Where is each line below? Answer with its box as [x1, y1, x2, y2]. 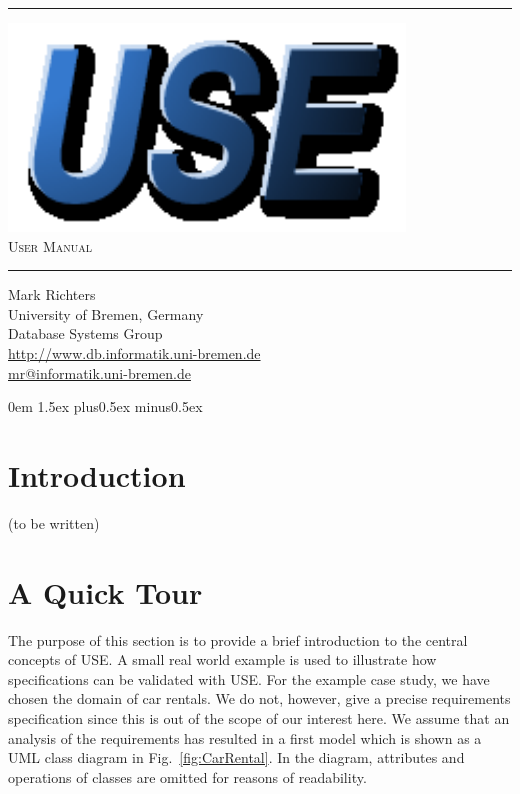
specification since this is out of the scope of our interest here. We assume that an [8, 707, 510, 728]
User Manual [8, 235, 92, 256]
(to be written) [8, 512, 100, 533]
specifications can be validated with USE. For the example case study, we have [8, 668, 490, 689]
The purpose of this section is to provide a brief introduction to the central [8, 629, 468, 650]
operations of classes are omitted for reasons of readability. [8, 766, 367, 787]
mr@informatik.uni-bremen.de [8, 362, 191, 383]
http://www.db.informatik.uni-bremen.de [8, 342, 261, 363]
